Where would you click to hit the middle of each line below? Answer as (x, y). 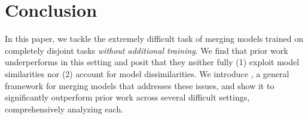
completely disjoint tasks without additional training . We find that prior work (147, 50)
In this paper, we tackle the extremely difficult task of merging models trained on (154, 39)
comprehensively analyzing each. (64, 109)
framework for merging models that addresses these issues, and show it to (140, 85)
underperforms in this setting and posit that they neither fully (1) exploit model (152, 62)
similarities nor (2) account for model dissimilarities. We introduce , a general (147, 73)
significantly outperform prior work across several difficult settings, (127, 97)
